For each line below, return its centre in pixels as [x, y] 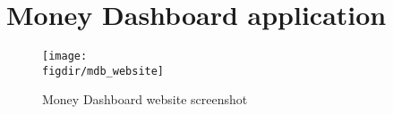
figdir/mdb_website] [103, 71]
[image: [65, 57]
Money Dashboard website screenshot [145, 99]
